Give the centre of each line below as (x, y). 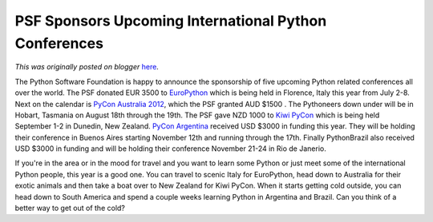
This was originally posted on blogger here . (87, 67)
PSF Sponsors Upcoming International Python (171, 21)
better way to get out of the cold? (70, 208)
